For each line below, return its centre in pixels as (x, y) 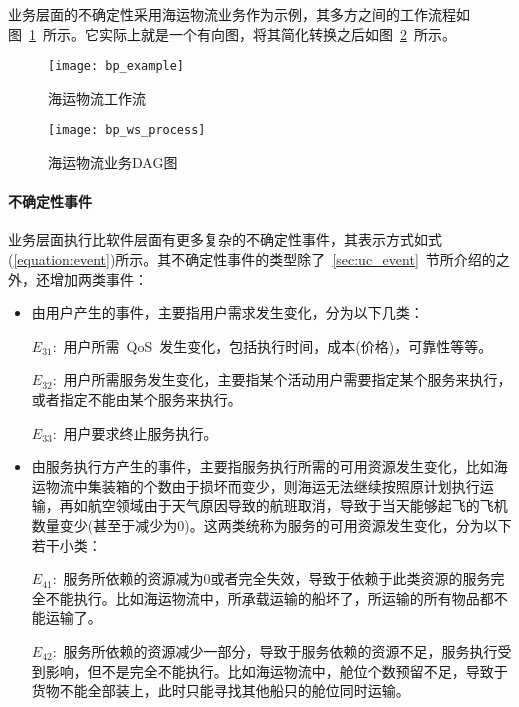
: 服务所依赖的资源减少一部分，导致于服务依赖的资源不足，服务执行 (275, 650)
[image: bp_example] (116, 66)
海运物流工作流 (97, 97)
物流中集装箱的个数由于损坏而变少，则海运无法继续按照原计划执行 (262, 485)
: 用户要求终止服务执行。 (135, 432)
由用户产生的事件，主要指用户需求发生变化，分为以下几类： (227, 312)
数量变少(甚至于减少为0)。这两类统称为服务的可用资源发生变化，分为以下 (271, 525)
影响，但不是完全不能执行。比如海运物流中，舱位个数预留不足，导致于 (276, 670)
